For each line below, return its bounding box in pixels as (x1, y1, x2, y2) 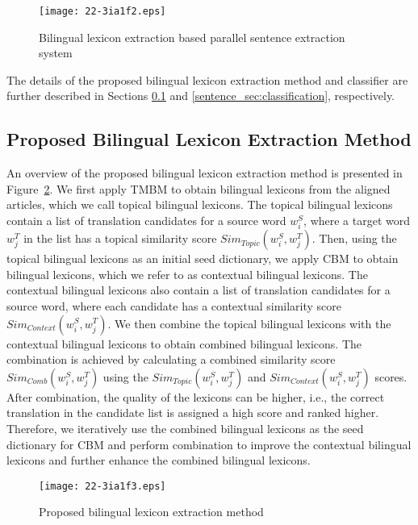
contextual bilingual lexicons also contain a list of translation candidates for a (6, 281, 391, 298)
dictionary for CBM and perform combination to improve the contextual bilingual (6, 435, 412, 452)
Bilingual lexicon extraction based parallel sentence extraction (39, 28, 345, 45)
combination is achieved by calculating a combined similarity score (6, 351, 336, 368)
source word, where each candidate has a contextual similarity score (6, 297, 342, 314)
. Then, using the (311, 230, 397, 247)
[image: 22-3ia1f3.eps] (39, 480, 166, 492)
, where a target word (303, 212, 411, 229)
